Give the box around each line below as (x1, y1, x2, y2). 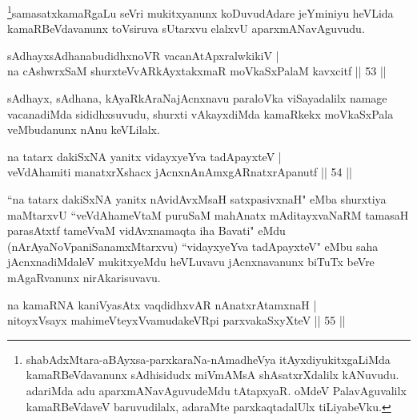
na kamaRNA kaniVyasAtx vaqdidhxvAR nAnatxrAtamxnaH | (7, 296, 317, 313)
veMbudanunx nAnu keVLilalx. (7, 121, 160, 138)
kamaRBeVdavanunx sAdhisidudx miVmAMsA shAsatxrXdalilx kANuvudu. (26, 366, 399, 383)
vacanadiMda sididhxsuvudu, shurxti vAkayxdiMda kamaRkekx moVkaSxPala (7, 105, 394, 122)
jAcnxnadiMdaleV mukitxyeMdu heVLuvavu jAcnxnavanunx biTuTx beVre (7, 253, 375, 270)
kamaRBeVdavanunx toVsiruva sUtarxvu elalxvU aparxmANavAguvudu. (7, 20, 365, 37)
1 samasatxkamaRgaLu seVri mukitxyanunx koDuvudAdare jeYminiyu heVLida (7, 2, 394, 21)
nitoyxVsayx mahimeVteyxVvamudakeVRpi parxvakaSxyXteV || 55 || (7, 312, 346, 329)
